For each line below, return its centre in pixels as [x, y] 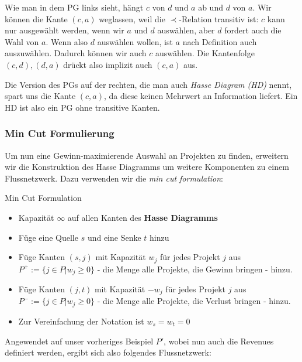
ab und [211, 7]
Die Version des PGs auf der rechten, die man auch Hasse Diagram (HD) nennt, [148, 84]
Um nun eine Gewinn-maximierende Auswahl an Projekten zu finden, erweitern [147, 155]
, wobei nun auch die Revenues [219, 341]
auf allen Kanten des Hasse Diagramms [143, 217]
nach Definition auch [220, 41]
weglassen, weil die [132, 18]
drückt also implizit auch [108, 64]
